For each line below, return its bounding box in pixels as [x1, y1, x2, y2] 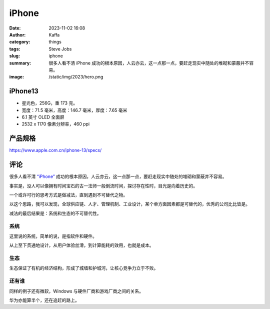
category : [9, 39, 30, 45]
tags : [9, 45, 20, 52]
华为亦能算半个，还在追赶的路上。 [9, 297, 79, 303]
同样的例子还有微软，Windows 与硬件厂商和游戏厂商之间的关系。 [9, 288, 143, 294]
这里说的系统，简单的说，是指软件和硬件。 [9, 233, 97, 239]
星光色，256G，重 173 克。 [21, 100, 77, 106]
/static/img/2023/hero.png [48, 74, 103, 80]
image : [9, 74, 24, 80]
